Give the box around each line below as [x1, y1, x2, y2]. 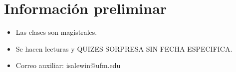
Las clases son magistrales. [15, 27, 97, 37]
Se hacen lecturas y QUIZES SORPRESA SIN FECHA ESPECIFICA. [15, 43, 233, 54]
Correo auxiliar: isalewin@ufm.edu [15, 60, 121, 71]
